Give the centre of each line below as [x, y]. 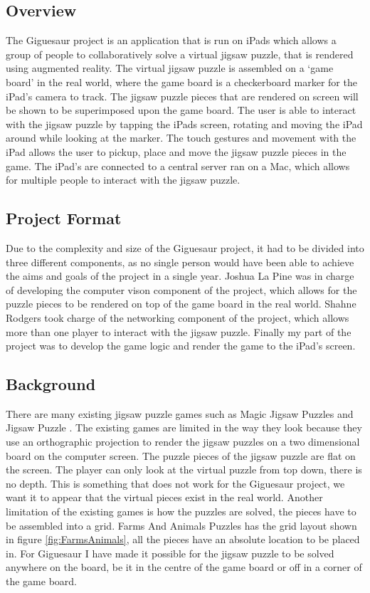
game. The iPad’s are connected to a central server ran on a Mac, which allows [178, 166]
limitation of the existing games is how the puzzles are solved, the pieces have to [181, 511]
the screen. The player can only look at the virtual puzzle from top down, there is [184, 469]
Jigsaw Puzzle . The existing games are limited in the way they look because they [184, 427]
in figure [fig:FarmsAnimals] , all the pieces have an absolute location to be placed [183, 539]
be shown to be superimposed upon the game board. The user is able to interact [181, 110]
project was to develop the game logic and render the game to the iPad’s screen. [181, 346]
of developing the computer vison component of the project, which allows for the [181, 289]
